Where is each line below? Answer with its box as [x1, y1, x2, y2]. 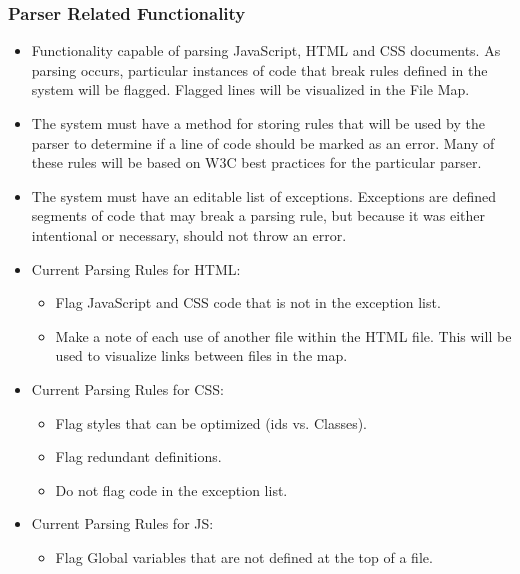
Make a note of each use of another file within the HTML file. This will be [55, 325, 512, 346]
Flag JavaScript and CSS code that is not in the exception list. [55, 292, 441, 313]
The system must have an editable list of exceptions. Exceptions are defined [31, 185, 497, 206]
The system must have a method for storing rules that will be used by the [31, 113, 486, 133]
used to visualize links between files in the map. [55, 345, 348, 366]
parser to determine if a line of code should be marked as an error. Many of [31, 132, 495, 153]
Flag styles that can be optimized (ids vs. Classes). [55, 412, 368, 433]
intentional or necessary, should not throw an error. [31, 224, 347, 245]
